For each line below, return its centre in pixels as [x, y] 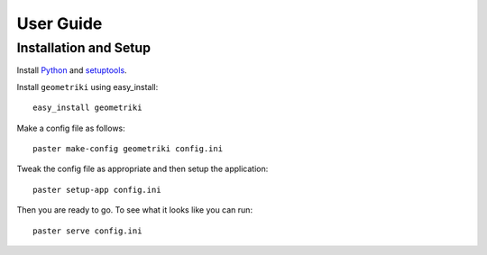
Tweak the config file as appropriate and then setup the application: [142, 169]
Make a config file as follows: [71, 128]
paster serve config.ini [87, 231]
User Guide [60, 23]
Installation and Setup [84, 48]
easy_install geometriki [87, 108]
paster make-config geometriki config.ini [128, 148]
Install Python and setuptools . [72, 70]
